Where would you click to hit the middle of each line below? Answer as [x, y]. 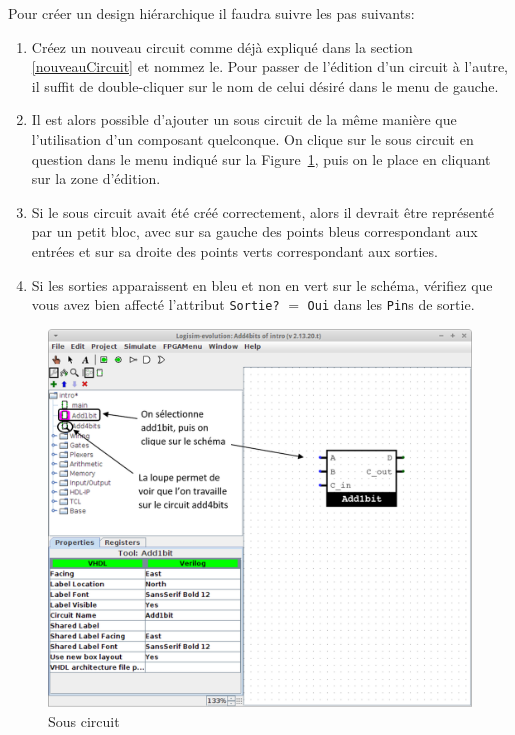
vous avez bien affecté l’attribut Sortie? [155, 304]
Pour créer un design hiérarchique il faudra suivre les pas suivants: [211, 13]
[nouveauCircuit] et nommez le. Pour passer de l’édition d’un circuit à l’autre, [269, 66]
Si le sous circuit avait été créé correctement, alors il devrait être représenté [262, 211]
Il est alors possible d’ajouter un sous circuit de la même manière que [244, 119]
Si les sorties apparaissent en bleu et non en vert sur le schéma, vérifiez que [262, 284]
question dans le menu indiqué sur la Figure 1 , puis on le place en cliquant [261, 158]
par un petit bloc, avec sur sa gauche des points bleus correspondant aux [254, 231]
